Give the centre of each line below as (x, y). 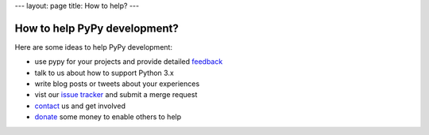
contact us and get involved (80, 106)
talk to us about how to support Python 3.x (104, 73)
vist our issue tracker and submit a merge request (116, 95)
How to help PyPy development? (97, 28)
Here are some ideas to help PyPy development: (93, 47)
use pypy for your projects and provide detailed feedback (129, 62)
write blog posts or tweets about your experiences (117, 84)
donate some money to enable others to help (108, 117)
